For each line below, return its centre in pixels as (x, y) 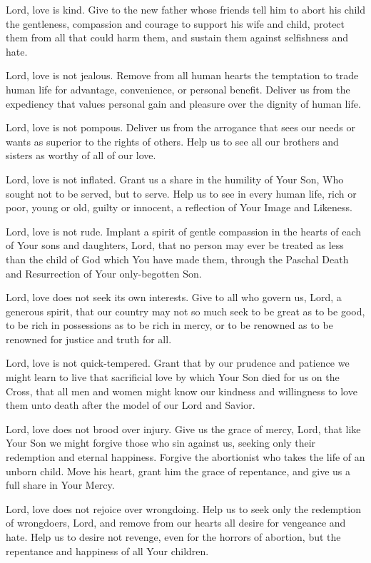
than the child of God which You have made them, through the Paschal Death (177, 259)
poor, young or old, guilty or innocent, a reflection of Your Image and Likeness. (179, 207)
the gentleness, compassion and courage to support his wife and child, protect (176, 23)
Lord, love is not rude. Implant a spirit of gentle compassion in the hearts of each (184, 231)
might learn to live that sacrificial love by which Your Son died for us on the (173, 377)
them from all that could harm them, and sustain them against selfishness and (177, 37)
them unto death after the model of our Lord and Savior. (131, 405)
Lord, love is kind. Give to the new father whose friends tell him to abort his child (185, 9)
